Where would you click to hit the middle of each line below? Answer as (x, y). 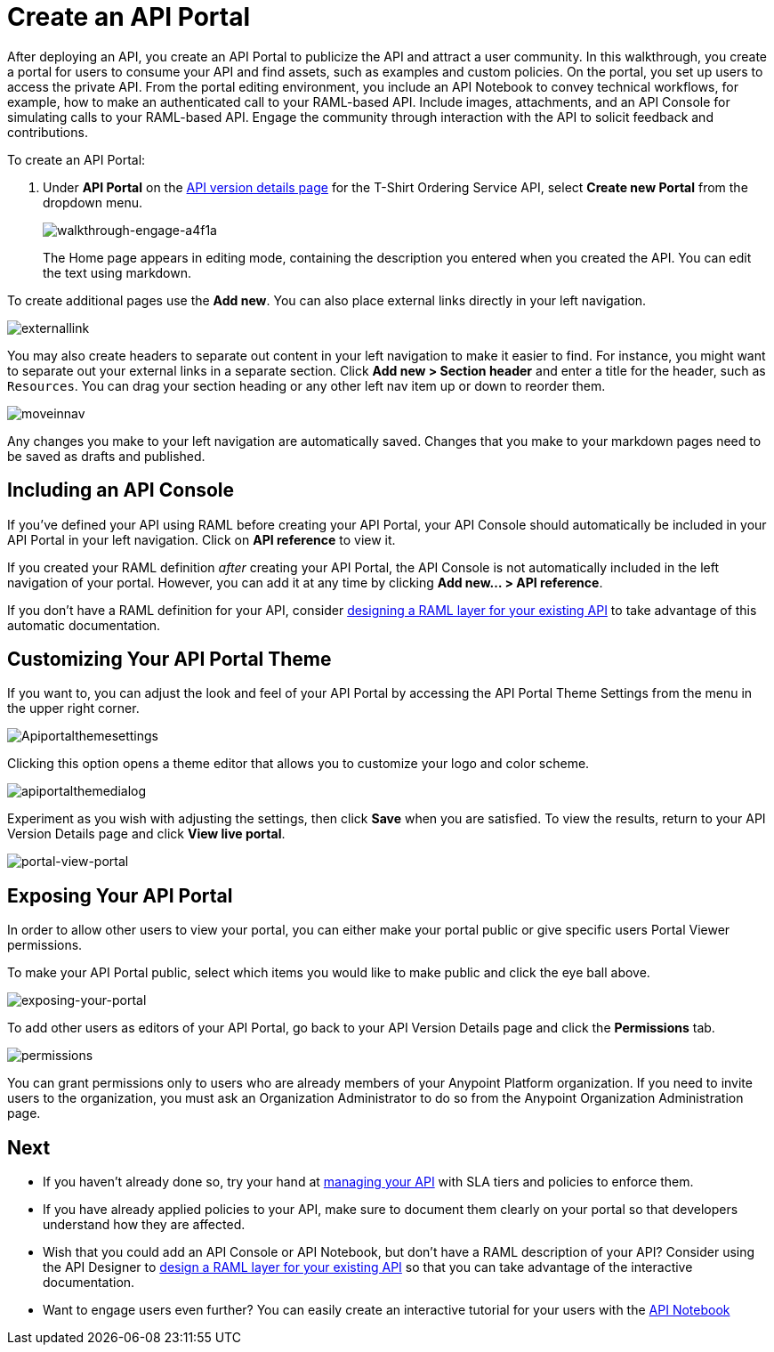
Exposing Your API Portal (120, 895)
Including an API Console (121, 490)
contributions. (48, 132)
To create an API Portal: (77, 159)
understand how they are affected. (144, 1225)
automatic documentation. (84, 625)
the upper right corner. (73, 708)
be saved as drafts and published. (106, 456)
